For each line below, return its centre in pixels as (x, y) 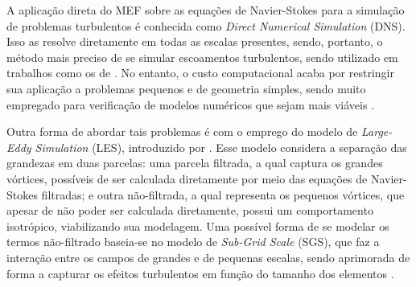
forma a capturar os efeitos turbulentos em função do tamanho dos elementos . (200, 273)
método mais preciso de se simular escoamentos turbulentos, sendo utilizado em (202, 57)
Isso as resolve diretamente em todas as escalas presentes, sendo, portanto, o (195, 41)
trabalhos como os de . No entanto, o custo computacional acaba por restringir (200, 73)
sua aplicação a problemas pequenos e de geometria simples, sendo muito (186, 88)
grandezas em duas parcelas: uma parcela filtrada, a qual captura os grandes (195, 163)
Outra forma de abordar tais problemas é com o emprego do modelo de (182, 131)
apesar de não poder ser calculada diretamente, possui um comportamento (190, 210)
